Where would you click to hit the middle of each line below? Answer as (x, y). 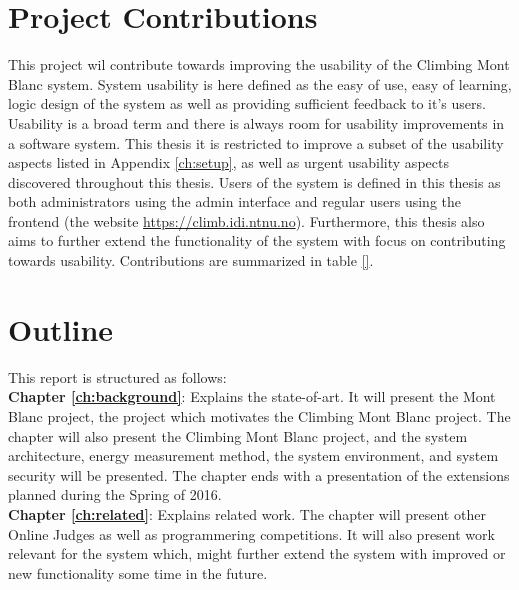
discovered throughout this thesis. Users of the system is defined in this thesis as (254, 181)
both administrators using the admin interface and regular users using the (235, 201)
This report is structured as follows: (117, 376)
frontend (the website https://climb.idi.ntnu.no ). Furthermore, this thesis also (246, 220)
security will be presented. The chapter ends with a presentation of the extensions (259, 474)
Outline (61, 328)
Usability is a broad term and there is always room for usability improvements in (256, 122)
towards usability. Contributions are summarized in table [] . (191, 260)
